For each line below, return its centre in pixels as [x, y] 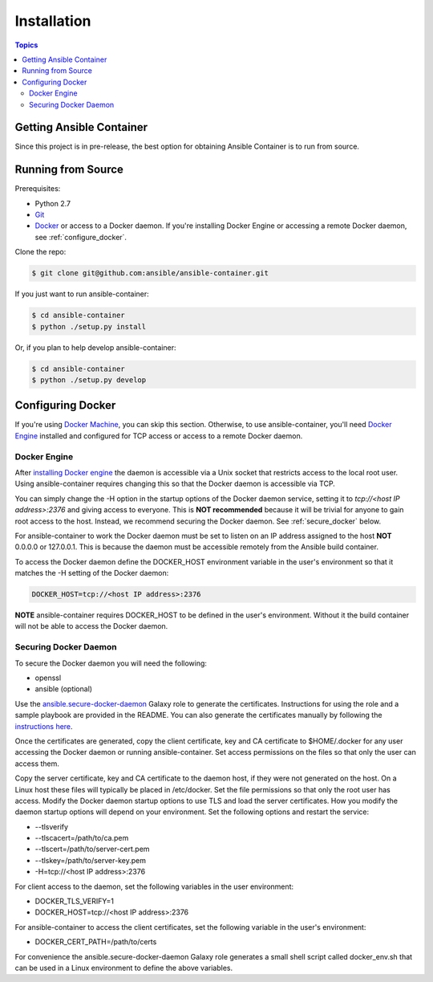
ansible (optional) [63, 689]
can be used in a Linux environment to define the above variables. [123, 968]
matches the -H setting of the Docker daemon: [92, 573]
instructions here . [44, 726]
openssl [48, 678]
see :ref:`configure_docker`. [81, 237]
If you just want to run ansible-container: [82, 294]
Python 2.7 [53, 203]
